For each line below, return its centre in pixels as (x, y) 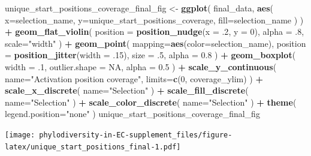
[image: (20, 135)
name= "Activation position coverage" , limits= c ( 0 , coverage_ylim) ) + (134, 78)
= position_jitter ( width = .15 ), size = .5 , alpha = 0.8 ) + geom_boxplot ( (150, 55)
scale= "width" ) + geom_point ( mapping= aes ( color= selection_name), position (155, 43)
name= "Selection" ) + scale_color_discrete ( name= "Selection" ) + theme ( (151, 102)
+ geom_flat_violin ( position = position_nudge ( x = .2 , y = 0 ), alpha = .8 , (155, 31)
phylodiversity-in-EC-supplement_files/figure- (136, 135)
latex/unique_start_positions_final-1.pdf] (93, 147)
